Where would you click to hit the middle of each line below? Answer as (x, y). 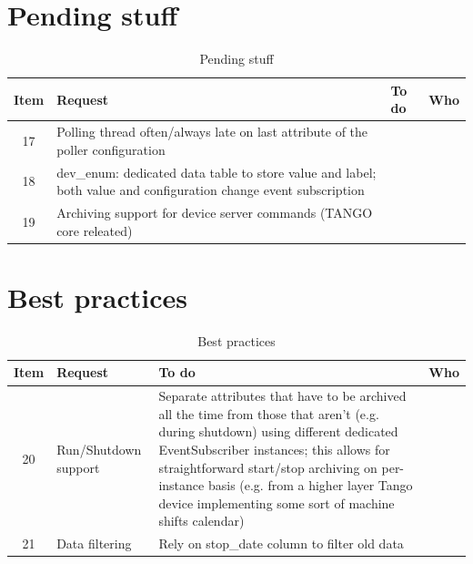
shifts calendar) (201, 521)
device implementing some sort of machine (277, 502)
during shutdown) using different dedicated (278, 431)
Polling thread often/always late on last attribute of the (212, 132)
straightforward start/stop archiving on (268, 467)
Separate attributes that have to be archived (282, 396)
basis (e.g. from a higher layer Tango (310, 485)
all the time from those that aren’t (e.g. (269, 413)
